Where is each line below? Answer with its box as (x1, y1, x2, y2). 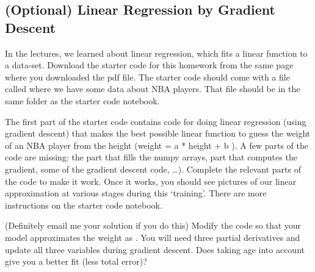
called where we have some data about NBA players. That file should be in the (5, 82, 300, 95)
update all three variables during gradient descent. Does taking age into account (5, 243, 305, 256)
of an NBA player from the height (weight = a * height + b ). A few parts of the (5, 138, 308, 151)
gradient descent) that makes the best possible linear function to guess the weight (5, 127, 311, 140)
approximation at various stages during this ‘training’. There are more (5, 187, 267, 199)
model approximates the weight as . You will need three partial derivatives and (5, 231, 300, 243)
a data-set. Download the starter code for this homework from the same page (5, 59, 294, 71)
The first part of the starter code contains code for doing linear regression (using (5, 115, 306, 127)
